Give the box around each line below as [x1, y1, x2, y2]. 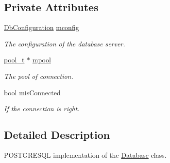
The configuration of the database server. [4, 38, 125, 48]
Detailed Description [4, 127, 110, 142]
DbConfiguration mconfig [4, 22, 79, 32]
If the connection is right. [4, 104, 80, 114]
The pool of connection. [4, 71, 73, 81]
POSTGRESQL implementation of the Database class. [4, 149, 167, 160]
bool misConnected [4, 87, 61, 97]
